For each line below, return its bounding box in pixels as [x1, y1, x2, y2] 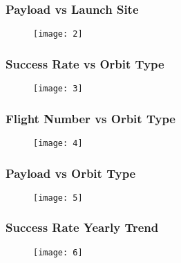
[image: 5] [33, 192, 83, 203]
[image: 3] [33, 84, 83, 94]
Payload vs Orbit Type [6, 164, 136, 181]
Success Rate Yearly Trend [6, 219, 159, 236]
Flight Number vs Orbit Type [6, 109, 175, 127]
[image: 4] [33, 138, 83, 148]
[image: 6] [33, 247, 83, 257]
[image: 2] [33, 29, 83, 39]
